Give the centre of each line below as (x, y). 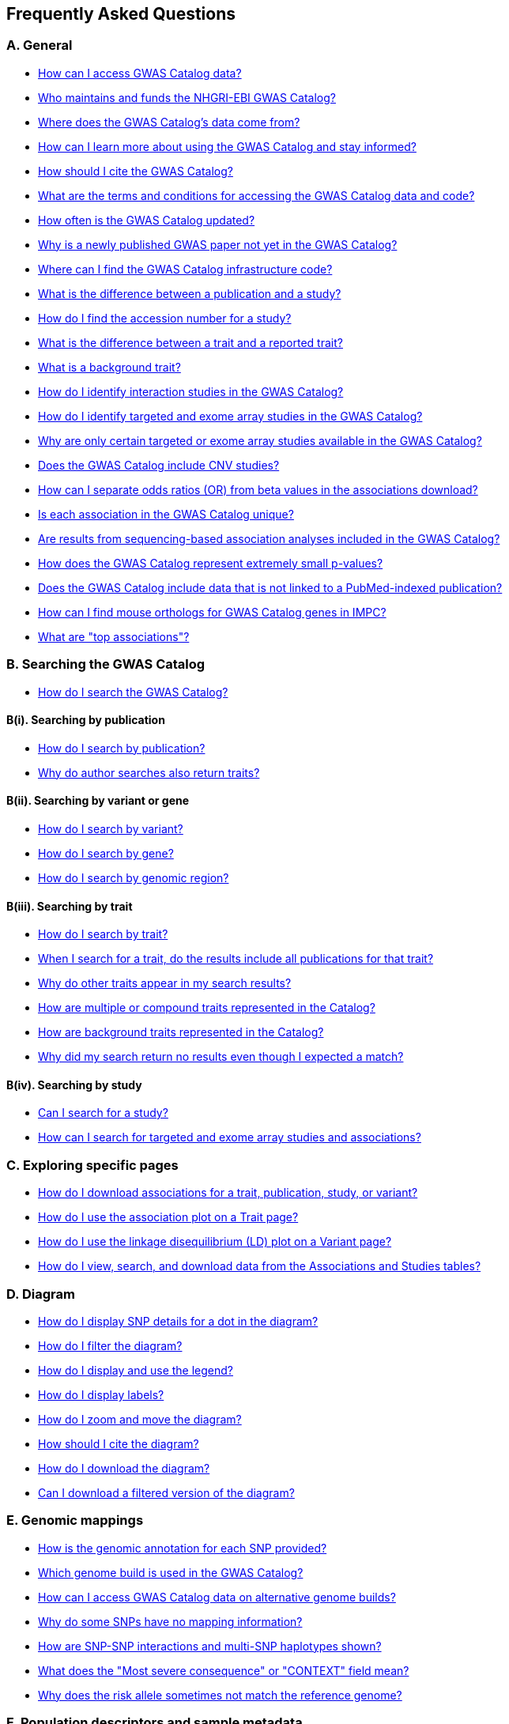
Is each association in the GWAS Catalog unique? (166, 514)
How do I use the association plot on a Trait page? (168, 1217)
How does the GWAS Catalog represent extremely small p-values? (211, 563)
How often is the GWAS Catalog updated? (147, 220)
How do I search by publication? (122, 748)
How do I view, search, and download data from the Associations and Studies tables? (260, 1266)
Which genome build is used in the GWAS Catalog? (171, 1572)
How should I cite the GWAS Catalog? (136, 171)
